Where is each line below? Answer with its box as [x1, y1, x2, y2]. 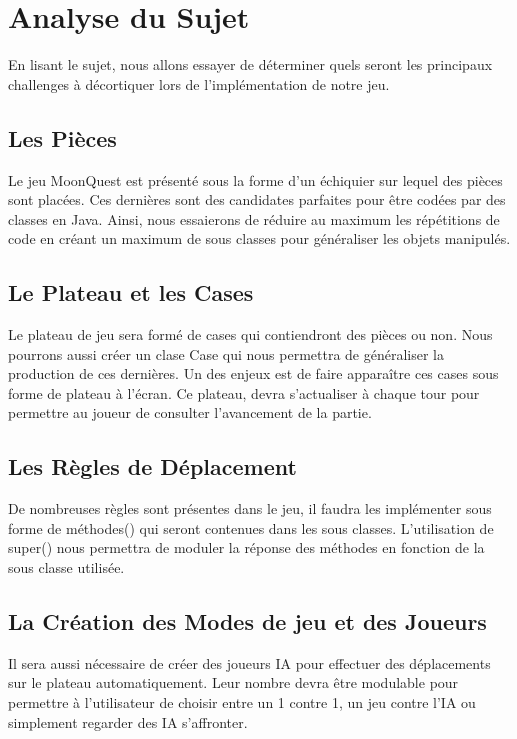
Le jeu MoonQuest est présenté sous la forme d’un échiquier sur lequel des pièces [8, 169, 503, 190]
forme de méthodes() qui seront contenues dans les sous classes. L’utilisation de [8, 517, 494, 538]
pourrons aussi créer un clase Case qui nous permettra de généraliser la [8, 343, 444, 364]
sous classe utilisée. [8, 557, 125, 578]
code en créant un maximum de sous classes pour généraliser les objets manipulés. [8, 228, 511, 249]
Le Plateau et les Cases [8, 277, 254, 308]
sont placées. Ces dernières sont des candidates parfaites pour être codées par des [8, 189, 506, 210]
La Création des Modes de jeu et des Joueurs [8, 606, 487, 637]
